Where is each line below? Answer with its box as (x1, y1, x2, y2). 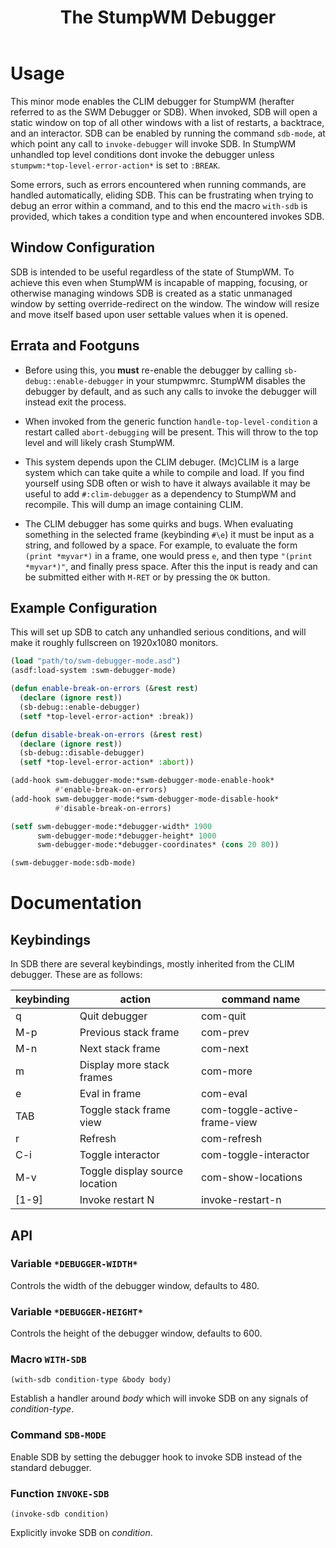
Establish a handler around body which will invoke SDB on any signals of (10, 1392, 309, 1405)
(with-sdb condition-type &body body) (10, 1375, 172, 1385)
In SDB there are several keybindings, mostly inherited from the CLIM (10, 958, 295, 970)
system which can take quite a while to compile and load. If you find (24, 466, 305, 478)
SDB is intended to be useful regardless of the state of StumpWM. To (10, 266, 295, 278)
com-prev (201, 1026, 250, 1040)
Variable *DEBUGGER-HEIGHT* (10, 1304, 144, 1318)
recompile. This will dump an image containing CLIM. (24, 498, 244, 510)
